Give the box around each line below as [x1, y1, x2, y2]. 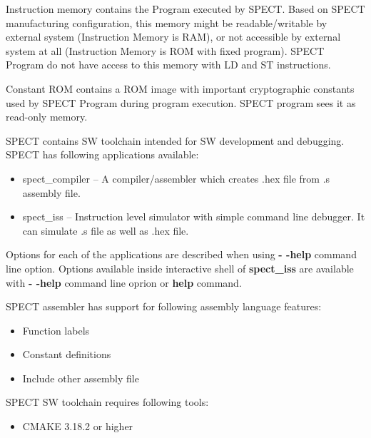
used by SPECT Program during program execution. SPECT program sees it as [6, 95, 356, 110]
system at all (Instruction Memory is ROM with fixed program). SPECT [6, 43, 325, 58]
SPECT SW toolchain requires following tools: [6, 394, 209, 409]
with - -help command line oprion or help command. [6, 275, 242, 290]
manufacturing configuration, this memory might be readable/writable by [6, 15, 327, 30]
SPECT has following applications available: [6, 147, 199, 162]
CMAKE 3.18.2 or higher [22, 419, 133, 434]
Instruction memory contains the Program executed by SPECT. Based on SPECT [6, 1, 365, 16]
